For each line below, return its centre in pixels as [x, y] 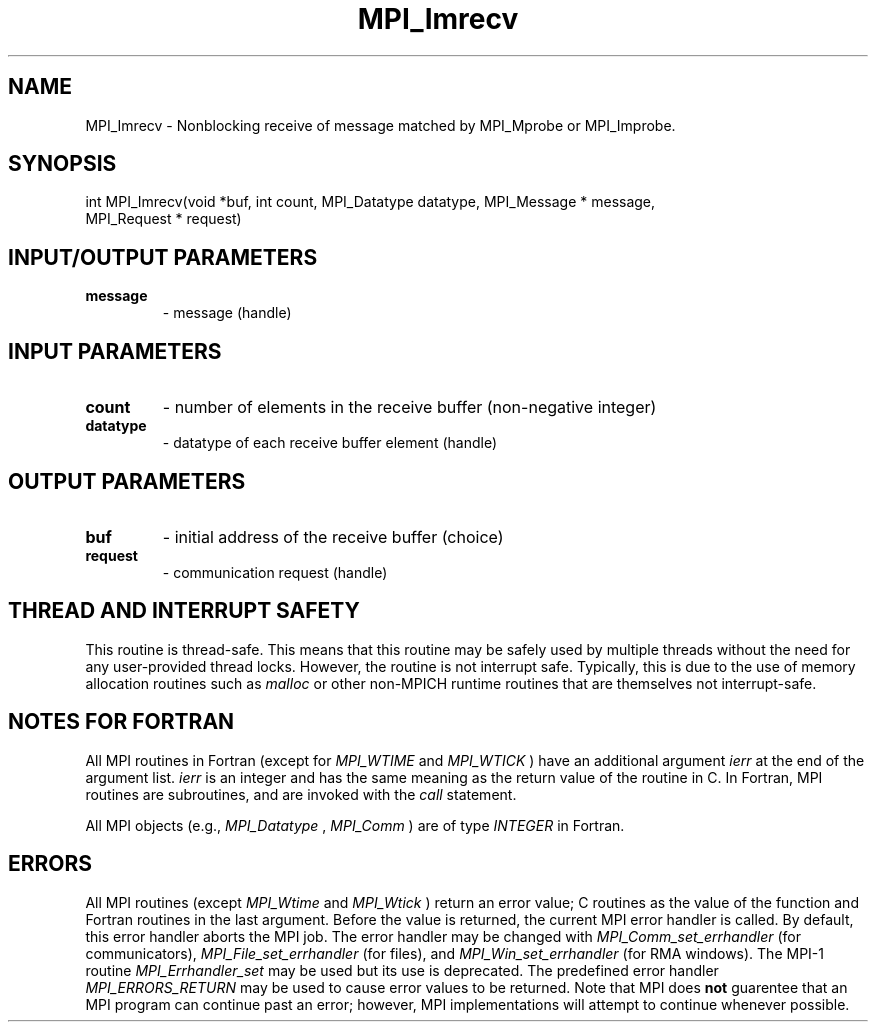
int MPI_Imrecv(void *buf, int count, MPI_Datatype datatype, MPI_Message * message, [370, 202]
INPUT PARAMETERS [115, 351]
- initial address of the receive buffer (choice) [333, 536]
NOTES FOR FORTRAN [121, 722]
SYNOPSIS [62, 164]
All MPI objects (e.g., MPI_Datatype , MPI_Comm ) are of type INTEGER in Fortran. [355, 825]
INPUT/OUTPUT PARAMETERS [163, 257]
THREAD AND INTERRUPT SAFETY [184, 611]
